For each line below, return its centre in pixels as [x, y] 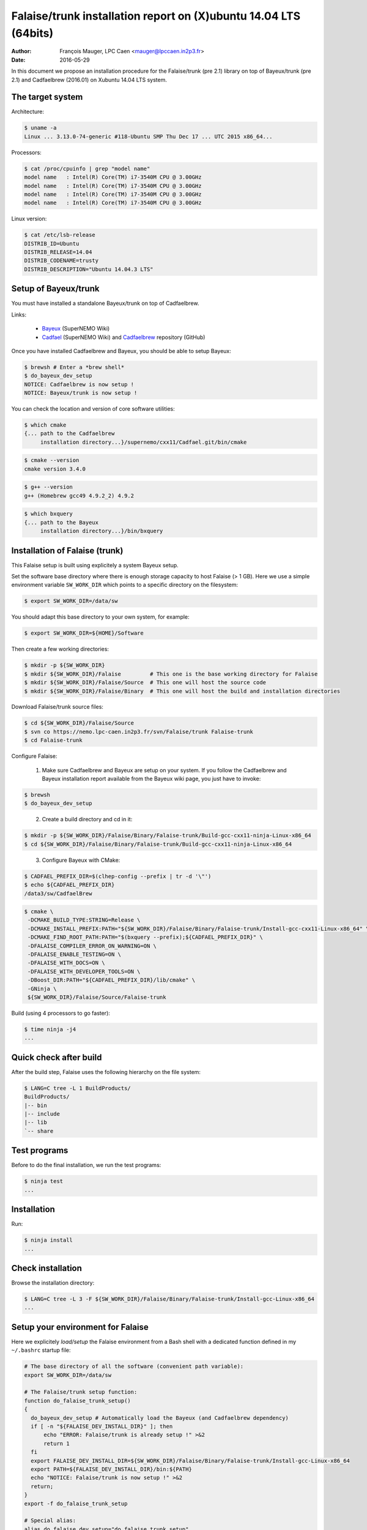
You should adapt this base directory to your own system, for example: [100, 617]
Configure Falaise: [34, 756]
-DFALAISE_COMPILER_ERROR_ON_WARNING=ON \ [92, 946]
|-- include [42, 1114]
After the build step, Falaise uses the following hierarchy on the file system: [106, 1072]
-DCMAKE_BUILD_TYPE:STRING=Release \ [84, 920]
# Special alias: [50, 1521]
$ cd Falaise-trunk [53, 740]
